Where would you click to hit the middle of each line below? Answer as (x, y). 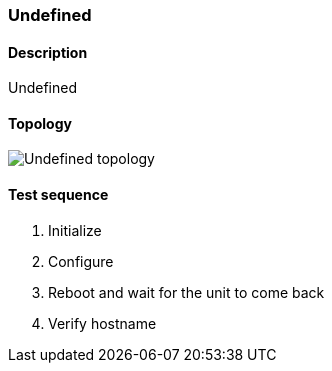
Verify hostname (102, 323)
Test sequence (58, 195)
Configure (81, 261)
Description (48, 52)
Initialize (75, 230)
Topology (40, 123)
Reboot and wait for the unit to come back (186, 292)
